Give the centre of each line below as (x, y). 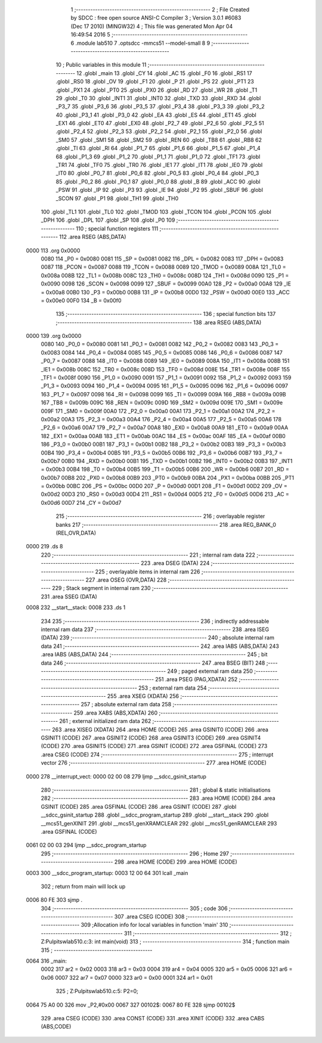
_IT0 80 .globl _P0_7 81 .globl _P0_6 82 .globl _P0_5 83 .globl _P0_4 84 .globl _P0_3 (157, 173)
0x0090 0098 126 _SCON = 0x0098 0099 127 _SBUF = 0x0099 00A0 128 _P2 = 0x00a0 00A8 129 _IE (166, 284)
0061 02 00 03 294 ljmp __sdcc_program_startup (86, 845)
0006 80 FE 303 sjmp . (54, 900)
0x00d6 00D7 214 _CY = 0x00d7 (81, 502)
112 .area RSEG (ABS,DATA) (93, 237)
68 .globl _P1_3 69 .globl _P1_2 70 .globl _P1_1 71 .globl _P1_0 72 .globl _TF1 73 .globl (158, 156)
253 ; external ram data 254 (172, 688)
